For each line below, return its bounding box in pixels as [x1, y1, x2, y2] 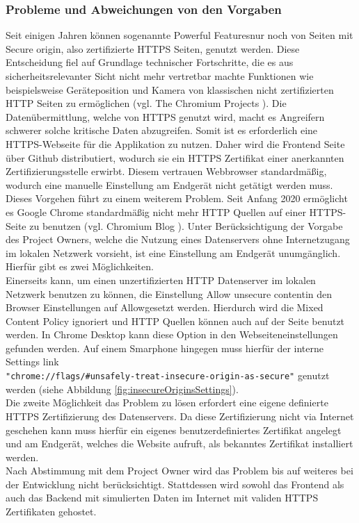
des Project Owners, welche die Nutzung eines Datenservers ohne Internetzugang [6, 232, 350, 247]
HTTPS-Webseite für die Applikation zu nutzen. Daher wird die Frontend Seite [6, 136, 345, 151]
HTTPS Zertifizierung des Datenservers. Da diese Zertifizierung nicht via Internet [6, 408, 354, 423]
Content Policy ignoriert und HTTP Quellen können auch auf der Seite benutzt [6, 313, 345, 328]
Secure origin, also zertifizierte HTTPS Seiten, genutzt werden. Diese [6, 41, 300, 56]
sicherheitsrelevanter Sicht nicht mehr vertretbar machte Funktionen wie [6, 69, 314, 83]
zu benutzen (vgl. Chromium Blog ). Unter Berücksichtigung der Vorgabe [29, 218, 343, 233]
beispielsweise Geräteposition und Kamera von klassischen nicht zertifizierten [6, 82, 334, 97]
